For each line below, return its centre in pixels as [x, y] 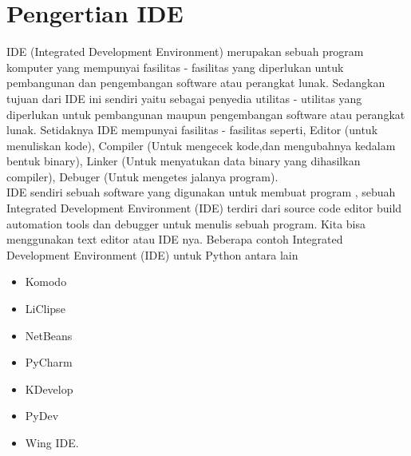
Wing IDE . [52, 442]
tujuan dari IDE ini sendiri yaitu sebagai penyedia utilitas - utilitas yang [184, 98]
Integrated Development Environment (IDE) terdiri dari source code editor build [204, 208]
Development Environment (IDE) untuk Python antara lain [152, 254]
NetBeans [49, 335]
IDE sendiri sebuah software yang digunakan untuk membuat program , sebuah [201, 192]
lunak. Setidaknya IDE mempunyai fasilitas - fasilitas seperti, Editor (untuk [192, 130]
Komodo [46, 282]
